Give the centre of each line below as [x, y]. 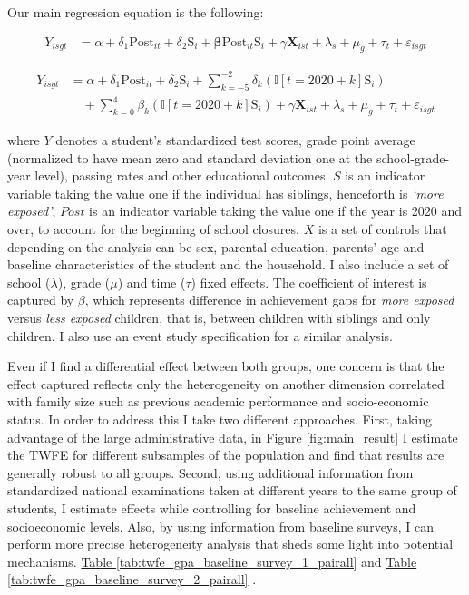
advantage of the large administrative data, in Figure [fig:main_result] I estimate [233, 437]
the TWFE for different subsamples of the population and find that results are [226, 455]
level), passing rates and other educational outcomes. [182, 176]
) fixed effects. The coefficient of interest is [309, 282]
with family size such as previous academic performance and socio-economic [218, 401]
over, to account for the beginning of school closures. [153, 229]
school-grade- [413, 157]
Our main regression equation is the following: [136, 12]
